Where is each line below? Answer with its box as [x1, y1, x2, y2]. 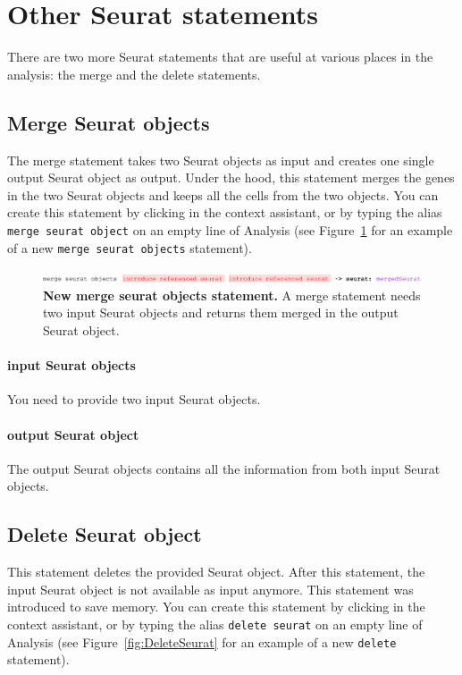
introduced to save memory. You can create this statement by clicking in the [7, 597, 425, 616]
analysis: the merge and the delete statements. [7, 64, 261, 83]
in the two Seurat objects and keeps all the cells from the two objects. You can [7, 185, 439, 204]
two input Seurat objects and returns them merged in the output [43, 303, 399, 322]
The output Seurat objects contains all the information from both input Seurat [7, 459, 441, 477]
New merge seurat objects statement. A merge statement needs [43, 285, 421, 304]
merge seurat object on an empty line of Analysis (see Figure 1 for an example [7, 220, 453, 239]
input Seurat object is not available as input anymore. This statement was [7, 579, 414, 598]
